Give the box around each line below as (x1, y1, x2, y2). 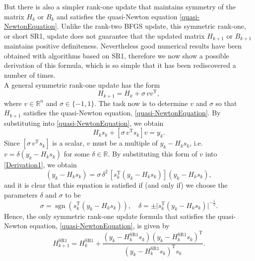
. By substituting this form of (108, 149, 197, 159)
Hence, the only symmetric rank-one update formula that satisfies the (4, 210, 216, 221)
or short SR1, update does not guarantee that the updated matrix (4, 30, 205, 41)
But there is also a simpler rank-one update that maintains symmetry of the (4, 1, 236, 11)
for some (64, 149, 90, 159)
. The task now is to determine (94, 98, 188, 108)
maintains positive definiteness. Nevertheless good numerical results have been (4, 41, 242, 51)
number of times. (4, 70, 56, 80)
